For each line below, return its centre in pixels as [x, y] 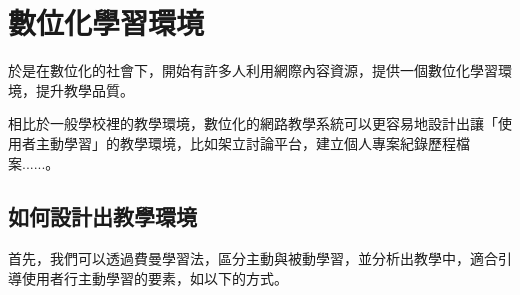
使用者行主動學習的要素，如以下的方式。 [154, 277]
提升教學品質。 [84, 89]
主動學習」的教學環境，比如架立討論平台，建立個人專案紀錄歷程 [245, 142]
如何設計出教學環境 [102, 216]
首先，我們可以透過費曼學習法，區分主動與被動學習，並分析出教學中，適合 [253, 258]
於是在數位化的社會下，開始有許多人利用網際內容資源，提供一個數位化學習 [253, 70]
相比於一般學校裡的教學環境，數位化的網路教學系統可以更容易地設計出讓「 [253, 123]
